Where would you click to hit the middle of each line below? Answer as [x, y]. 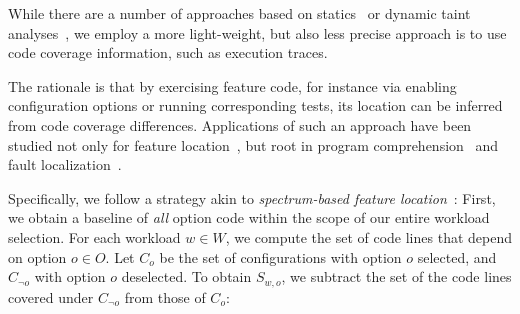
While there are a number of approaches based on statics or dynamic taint [239, 13]
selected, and [457, 256]
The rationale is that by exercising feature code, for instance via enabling [232, 85]
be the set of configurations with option [280, 256]
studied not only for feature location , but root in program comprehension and [253, 144]
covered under [51, 296]
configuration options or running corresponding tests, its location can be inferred [255, 105]
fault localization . [65, 164]
